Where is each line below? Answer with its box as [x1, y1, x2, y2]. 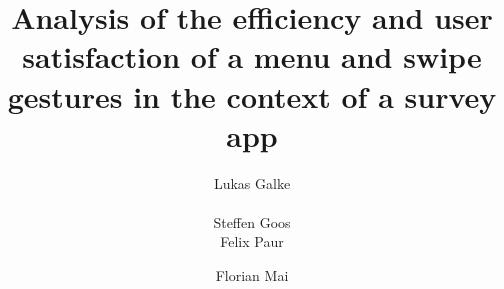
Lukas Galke [213, 172, 291, 193]
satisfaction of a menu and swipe [22, 36, 482, 77]
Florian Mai [215, 265, 289, 286]
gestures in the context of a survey [7, 75, 497, 116]
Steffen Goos [213, 211, 291, 232]
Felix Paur [220, 231, 284, 252]
